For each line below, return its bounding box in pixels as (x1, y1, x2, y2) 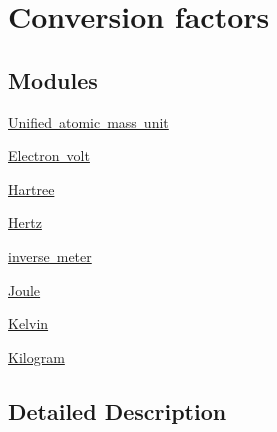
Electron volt (8, 145, 90, 166)
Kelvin (8, 313, 49, 334)
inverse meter (8, 245, 92, 266)
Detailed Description (8, 395, 227, 426)
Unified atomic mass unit (8, 111, 169, 132)
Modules (8, 64, 98, 95)
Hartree (8, 178, 55, 199)
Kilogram (8, 346, 65, 367)
